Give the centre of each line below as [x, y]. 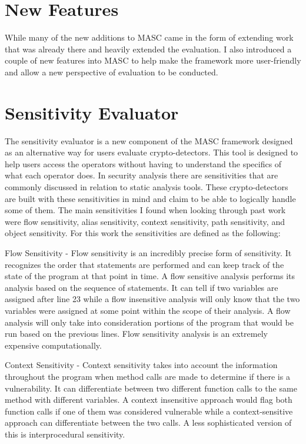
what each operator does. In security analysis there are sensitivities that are [142, 175]
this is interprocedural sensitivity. [65, 434]
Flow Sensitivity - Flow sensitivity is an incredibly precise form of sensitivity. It [148, 252]
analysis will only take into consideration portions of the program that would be [149, 322]
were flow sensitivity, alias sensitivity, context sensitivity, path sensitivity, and [145, 221]
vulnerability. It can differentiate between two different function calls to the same [151, 388]
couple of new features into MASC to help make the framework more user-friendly [153, 60]
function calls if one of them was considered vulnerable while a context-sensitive [149, 411]
